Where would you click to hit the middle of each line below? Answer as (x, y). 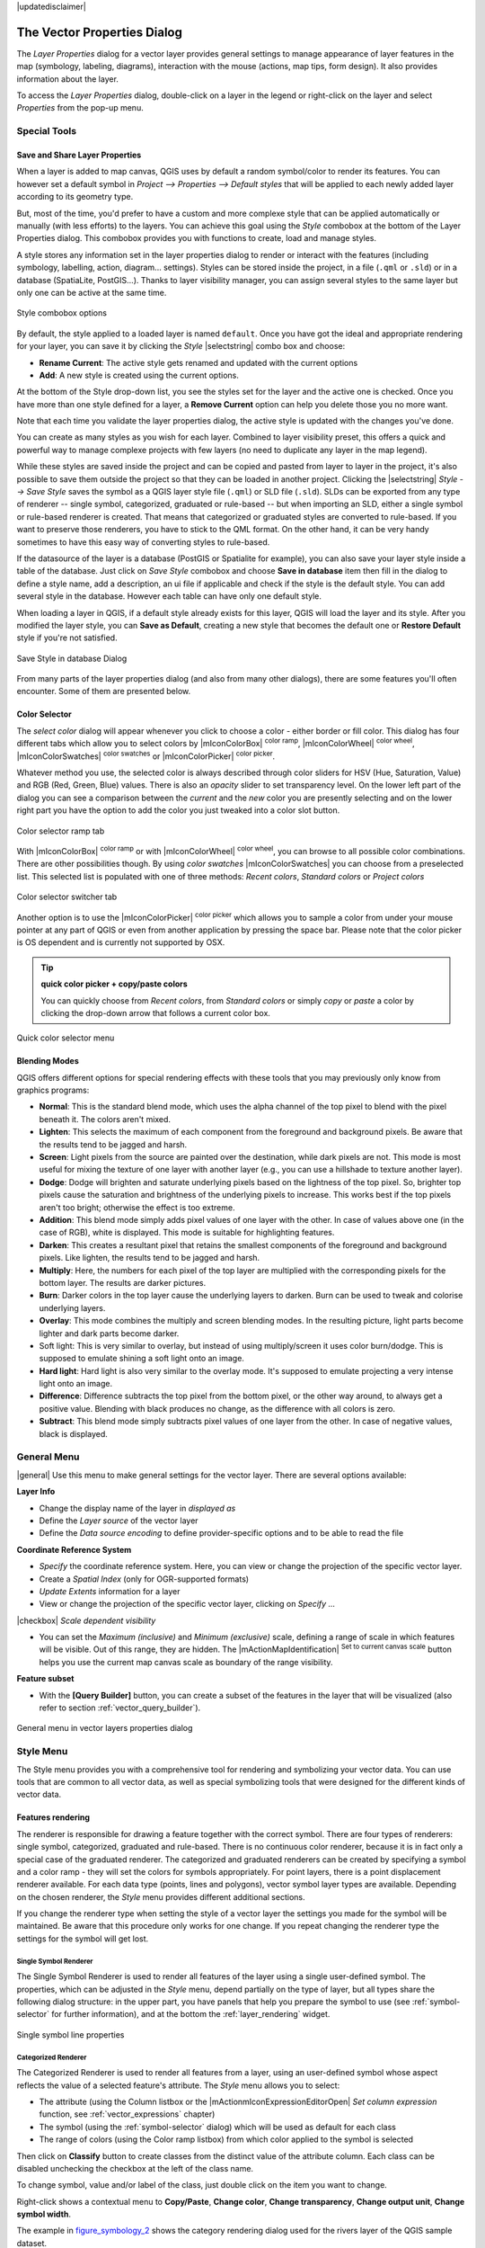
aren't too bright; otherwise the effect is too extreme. (137, 1207)
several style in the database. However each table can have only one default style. (169, 596)
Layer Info (36, 1492)
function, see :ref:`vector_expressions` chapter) (127, 2114)
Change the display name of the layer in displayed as (137, 1508)
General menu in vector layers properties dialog (105, 1728)
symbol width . (44, 2214)
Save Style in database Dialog (72, 658)
